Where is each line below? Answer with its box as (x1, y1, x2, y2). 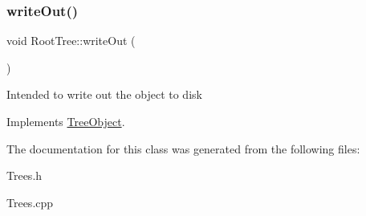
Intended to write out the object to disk (6, 86, 202, 103)
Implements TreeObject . (6, 113, 125, 129)
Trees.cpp (6, 194, 54, 210)
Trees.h (6, 167, 43, 184)
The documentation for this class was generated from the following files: (6, 140, 360, 157)
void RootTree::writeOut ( (6, 32, 136, 49)
